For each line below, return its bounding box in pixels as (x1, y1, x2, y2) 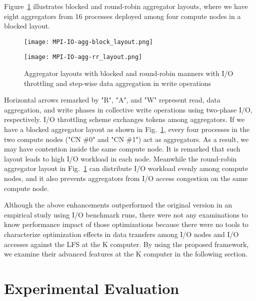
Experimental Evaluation (4, 277, 179, 298)
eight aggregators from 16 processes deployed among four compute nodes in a (4, 10, 241, 21)
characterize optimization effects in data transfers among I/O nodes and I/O (4, 229, 239, 239)
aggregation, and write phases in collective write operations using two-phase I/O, (4, 104, 252, 114)
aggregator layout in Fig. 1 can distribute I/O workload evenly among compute (4, 163, 248, 173)
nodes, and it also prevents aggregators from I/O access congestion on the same (4, 173, 248, 183)
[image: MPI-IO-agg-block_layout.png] (24, 38, 153, 45)
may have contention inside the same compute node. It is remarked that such (4, 143, 240, 154)
